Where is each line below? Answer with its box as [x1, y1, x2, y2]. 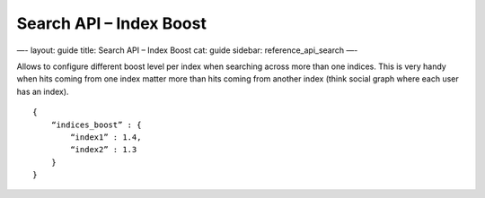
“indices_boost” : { [50, 119, 142, 130]
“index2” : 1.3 [70, 144, 137, 155]
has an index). [16, 86, 69, 97]
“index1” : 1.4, [70, 132, 142, 142]
